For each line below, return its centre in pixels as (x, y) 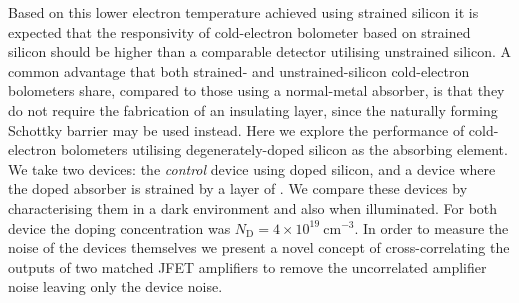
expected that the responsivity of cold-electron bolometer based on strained (239, 31)
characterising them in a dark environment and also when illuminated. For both (253, 207)
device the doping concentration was (119, 227)
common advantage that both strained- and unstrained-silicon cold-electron (239, 70)
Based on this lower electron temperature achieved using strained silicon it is (243, 12)
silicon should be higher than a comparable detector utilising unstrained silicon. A (260, 51)
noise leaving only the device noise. (115, 286)
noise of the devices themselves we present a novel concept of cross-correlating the (259, 247)
